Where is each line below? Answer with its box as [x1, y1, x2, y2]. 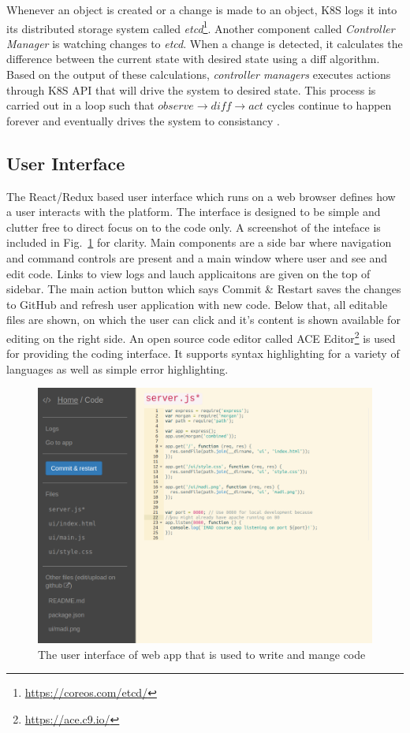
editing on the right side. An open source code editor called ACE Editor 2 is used [6, 327, 396, 346]
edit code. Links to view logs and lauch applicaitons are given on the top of [6, 265, 371, 281]
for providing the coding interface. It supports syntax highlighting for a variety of [6, 345, 400, 362]
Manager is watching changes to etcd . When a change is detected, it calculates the [6, 35, 403, 51]
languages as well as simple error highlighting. [6, 360, 229, 377]
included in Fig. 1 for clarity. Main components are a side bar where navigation [6, 234, 392, 251]
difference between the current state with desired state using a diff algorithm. [6, 50, 380, 67]
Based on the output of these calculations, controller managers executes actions [6, 66, 391, 83]
